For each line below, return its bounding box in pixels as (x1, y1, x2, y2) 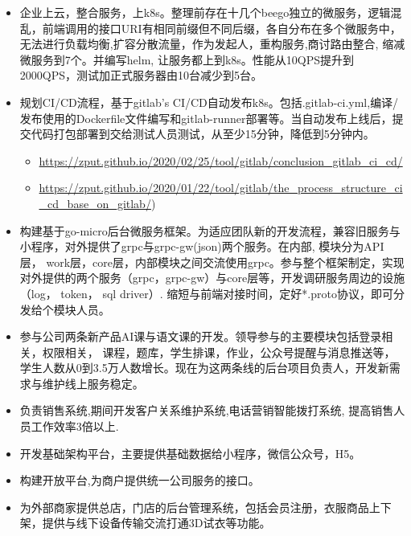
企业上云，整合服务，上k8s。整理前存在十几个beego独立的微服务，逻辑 (19, 4, 391, 20)
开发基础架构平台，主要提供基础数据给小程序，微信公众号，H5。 (19, 444, 361, 461)
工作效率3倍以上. (31, 418, 119, 435)
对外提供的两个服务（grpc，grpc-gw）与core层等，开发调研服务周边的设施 (19, 269, 405, 286)
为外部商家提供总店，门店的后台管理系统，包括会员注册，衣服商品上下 (19, 498, 392, 515)
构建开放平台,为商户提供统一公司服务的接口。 (19, 472, 260, 489)
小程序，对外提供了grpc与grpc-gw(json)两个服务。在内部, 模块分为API (19, 238, 384, 255)
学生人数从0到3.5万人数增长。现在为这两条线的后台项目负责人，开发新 (19, 359, 389, 376)
